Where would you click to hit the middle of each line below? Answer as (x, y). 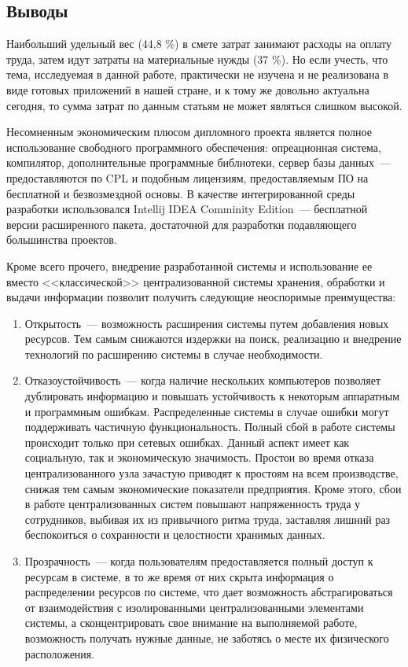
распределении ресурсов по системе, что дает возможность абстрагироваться (209, 592)
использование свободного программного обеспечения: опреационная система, (194, 147)
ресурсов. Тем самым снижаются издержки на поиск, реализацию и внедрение (213, 339)
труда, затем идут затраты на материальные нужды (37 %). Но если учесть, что (197, 59)
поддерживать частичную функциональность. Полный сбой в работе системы (210, 427)
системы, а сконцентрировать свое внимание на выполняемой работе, (191, 623)
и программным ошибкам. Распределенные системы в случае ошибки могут (207, 411)
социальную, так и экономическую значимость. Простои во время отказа (199, 457)
